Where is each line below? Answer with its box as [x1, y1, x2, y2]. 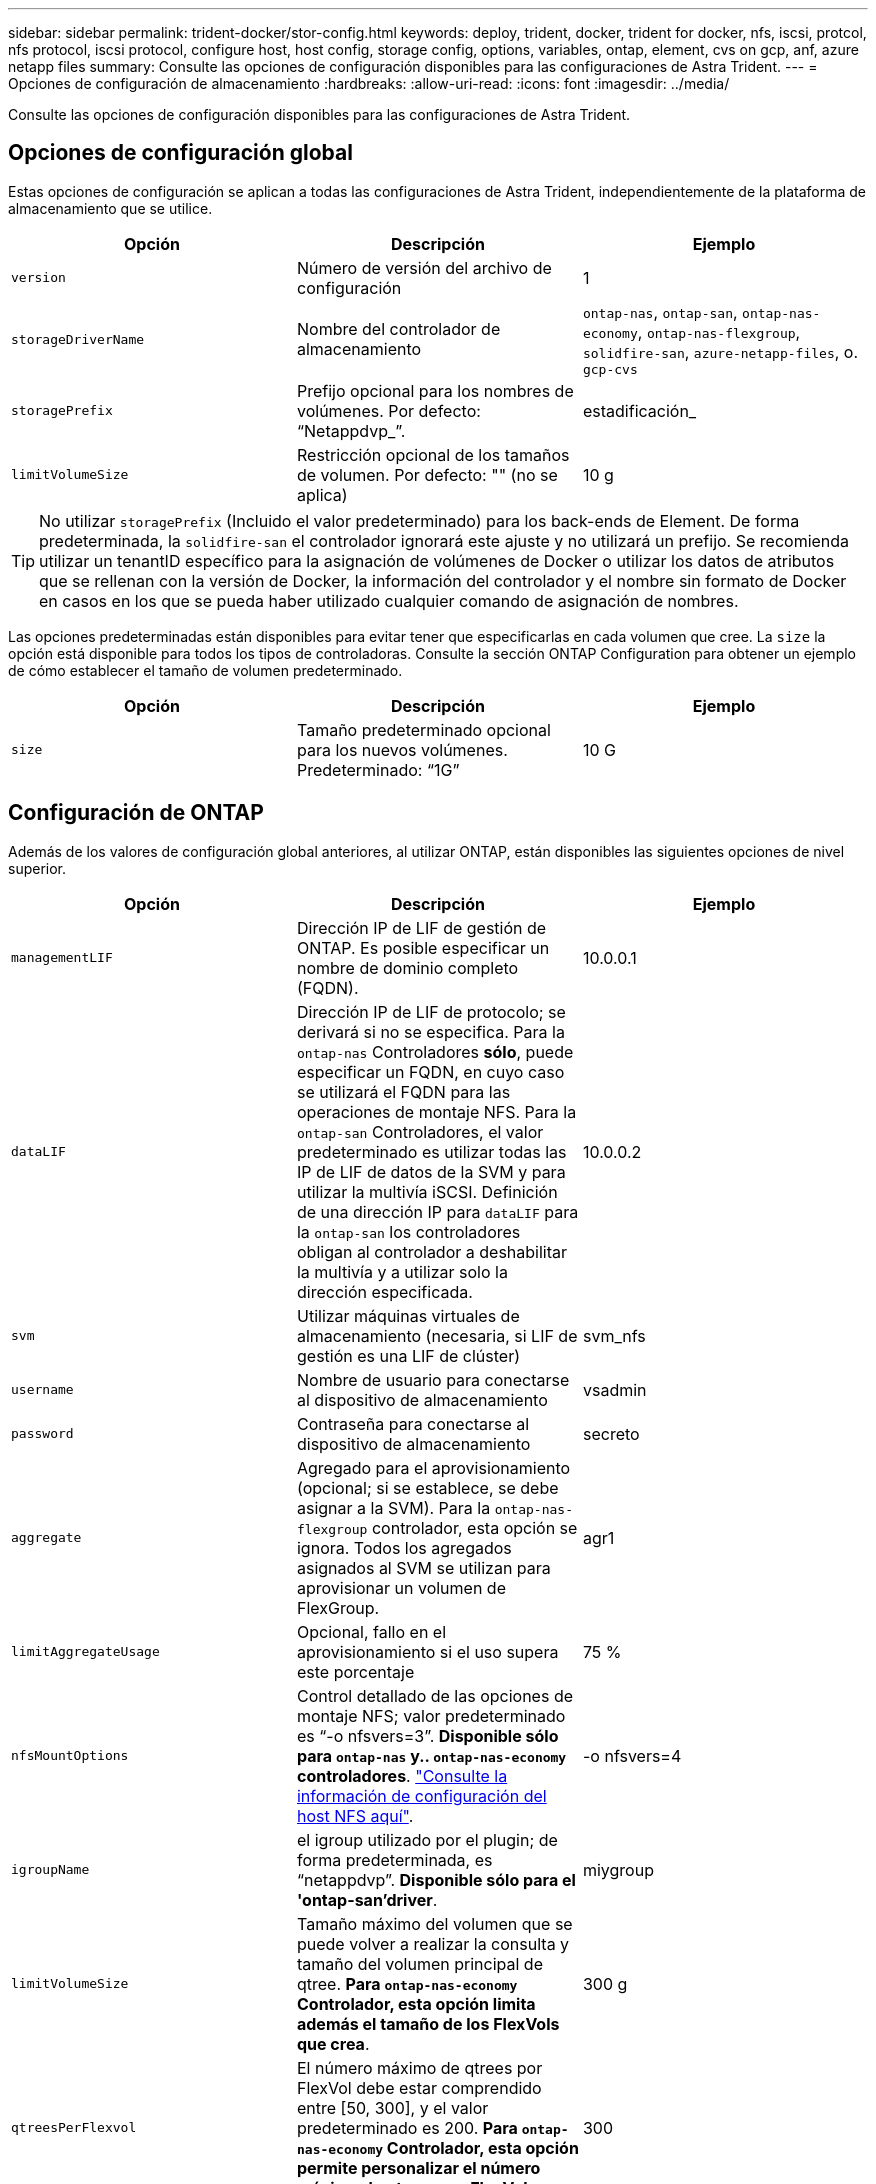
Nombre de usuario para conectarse [296, 1369, 570, 1390]
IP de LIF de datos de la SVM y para [296, 1161, 566, 1182]
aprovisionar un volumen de [296, 1577, 506, 1598]
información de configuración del [296, 1785, 547, 1806]
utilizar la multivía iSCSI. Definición [296, 1181, 558, 1202]
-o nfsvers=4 [582, 1745, 682, 1766]
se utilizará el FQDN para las [296, 1081, 511, 1102]
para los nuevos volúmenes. [296, 739, 508, 760]
